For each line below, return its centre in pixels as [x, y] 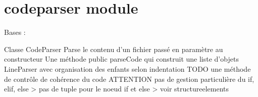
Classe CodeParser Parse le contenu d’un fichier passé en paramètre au [114, 49]
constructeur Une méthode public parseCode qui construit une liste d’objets [121, 59]
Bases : [15, 32]
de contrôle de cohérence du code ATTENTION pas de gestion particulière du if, [129, 79]
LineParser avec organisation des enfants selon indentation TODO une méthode [127, 68]
